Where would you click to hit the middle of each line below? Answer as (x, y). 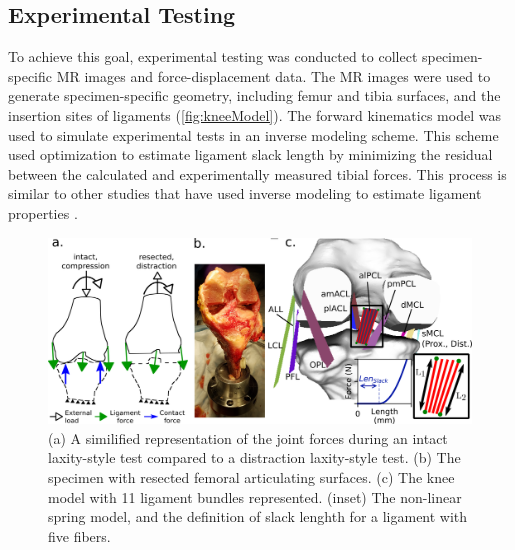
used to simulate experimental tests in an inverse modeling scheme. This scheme (253, 134)
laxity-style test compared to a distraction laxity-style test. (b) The (254, 457)
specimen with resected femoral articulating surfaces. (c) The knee (251, 477)
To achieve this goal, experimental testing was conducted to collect (213, 56)
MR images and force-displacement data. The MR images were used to (273, 75)
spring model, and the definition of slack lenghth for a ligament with (258, 516)
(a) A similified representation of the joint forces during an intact (248, 437)
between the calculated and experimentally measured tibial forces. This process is (257, 173)
